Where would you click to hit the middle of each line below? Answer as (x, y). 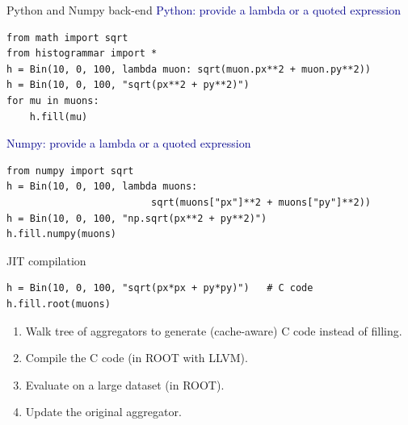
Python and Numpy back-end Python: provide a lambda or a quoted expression (204, 10)
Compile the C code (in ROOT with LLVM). (137, 358)
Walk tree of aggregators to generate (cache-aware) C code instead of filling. (214, 330)
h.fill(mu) (59, 117)
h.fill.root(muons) (59, 304)
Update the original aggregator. (103, 412)
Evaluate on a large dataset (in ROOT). (125, 384)
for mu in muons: (53, 100)
